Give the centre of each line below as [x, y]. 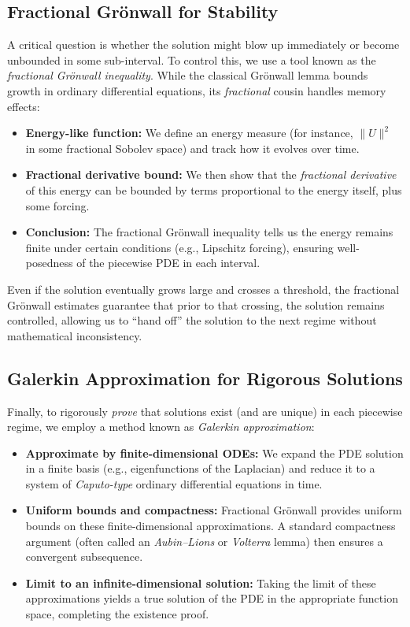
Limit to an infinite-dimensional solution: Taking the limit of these [201, 582]
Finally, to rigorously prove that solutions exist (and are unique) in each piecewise [205, 411]
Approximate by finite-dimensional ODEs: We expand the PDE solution [214, 453]
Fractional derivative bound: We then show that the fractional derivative [211, 174]
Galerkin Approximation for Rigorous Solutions [205, 378]
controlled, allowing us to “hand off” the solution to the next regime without [192, 320]
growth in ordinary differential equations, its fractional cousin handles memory [197, 90]
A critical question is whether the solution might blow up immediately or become [203, 45]
